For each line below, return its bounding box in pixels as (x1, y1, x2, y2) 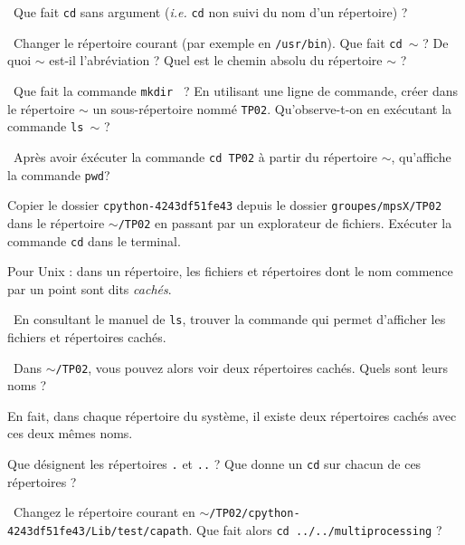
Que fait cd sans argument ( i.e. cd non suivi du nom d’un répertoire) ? (13, 3, 408, 21)
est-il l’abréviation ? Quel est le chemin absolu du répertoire (49, 51, 383, 70)
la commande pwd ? (7, 165, 110, 184)
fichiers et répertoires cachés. (7, 328, 166, 346)
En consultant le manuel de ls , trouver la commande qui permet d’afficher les (14, 310, 446, 329)
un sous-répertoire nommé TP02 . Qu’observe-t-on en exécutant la (92, 99, 452, 118)
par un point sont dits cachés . (7, 279, 172, 298)
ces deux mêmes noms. (7, 424, 133, 443)
